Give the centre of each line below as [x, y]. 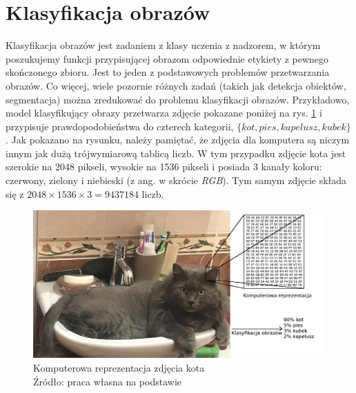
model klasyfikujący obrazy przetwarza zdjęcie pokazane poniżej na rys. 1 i [164, 113]
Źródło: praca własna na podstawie [107, 381]
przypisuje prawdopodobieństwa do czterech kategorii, [120, 126]
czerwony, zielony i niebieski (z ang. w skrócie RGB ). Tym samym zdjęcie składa [176, 180]
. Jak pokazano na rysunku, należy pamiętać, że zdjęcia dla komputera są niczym [178, 140]
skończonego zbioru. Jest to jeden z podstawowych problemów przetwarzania [168, 72]
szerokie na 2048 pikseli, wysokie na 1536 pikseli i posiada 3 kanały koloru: [164, 167]
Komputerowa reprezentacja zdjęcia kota [119, 367]
